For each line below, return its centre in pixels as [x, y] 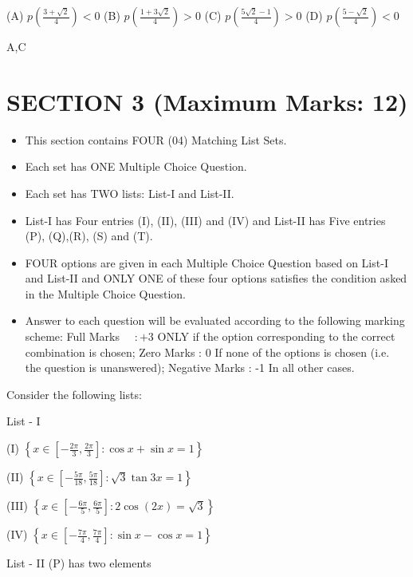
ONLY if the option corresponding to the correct [276, 336]
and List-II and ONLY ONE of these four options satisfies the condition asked [216, 278]
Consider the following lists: [74, 394]
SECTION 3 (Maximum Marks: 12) [207, 101]
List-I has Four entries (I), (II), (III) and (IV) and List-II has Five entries [205, 220]
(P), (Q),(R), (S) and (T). [89, 236]
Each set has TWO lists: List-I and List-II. [130, 193]
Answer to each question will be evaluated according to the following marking [215, 320]
